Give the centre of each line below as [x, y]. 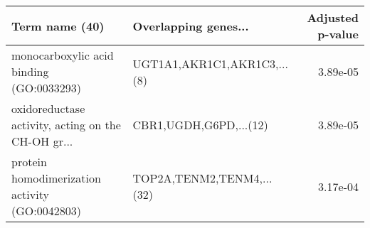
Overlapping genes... [191, 26]
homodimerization [56, 178]
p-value [338, 34]
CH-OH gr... [42, 141]
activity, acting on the [66, 125]
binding [30, 71]
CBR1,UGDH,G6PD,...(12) [200, 125]
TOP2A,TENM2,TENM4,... [202, 178]
